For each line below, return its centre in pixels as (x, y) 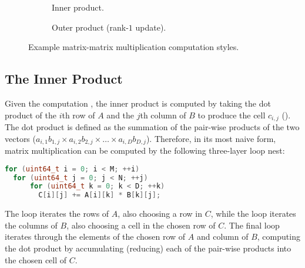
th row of (78, 115)
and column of (222, 236)
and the (120, 115)
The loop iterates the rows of (57, 214)
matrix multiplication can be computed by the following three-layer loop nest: (145, 150)
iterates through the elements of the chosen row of (95, 236)
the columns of (31, 225)
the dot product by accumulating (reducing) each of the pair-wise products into (148, 248)
